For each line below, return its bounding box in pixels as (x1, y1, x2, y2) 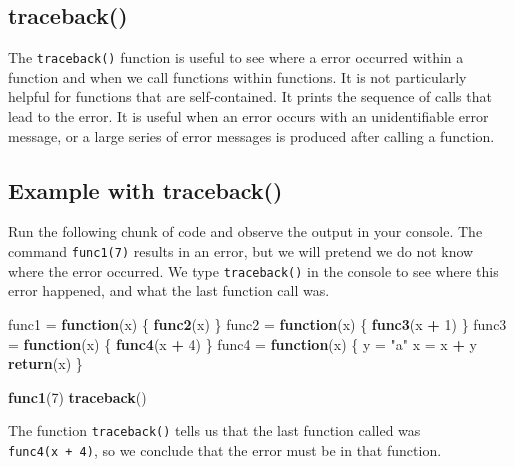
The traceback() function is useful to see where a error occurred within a (8, 47, 464, 68)
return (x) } (8, 353, 83, 374)
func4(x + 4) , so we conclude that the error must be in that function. (8, 439, 442, 460)
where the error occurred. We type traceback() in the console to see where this (8, 260, 499, 281)
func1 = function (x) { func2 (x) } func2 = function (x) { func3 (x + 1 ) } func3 (8, 313, 507, 334)
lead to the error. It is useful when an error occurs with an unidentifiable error (8, 106, 489, 127)
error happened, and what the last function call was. (8, 280, 330, 301)
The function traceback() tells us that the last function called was (8, 420, 421, 441)
